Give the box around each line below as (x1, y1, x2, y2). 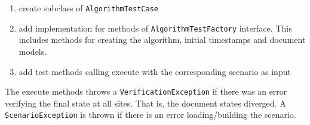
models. (19, 45, 47, 57)
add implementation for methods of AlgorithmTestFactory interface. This (19, 21, 292, 34)
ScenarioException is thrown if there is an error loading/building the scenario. (5, 108, 296, 121)
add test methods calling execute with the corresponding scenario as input (19, 65, 291, 77)
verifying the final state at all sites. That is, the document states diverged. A (5, 96, 286, 109)
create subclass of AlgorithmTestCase (19, 2, 158, 14)
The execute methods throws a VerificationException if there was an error (5, 85, 287, 98)
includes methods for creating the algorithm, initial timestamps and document (19, 33, 306, 46)
